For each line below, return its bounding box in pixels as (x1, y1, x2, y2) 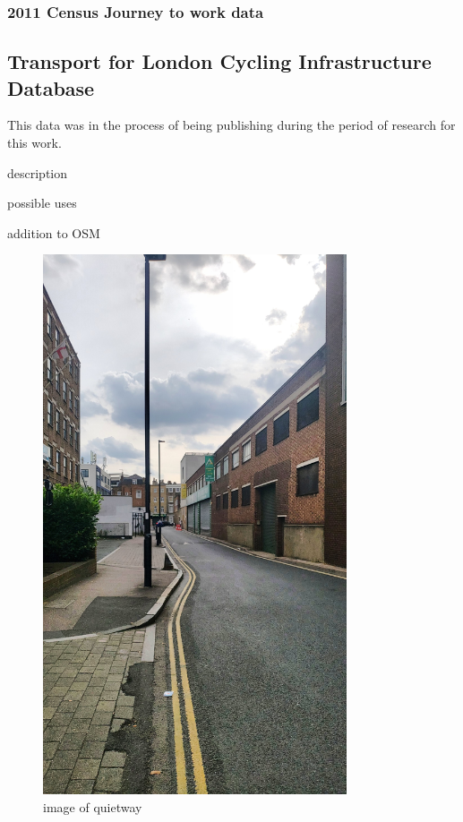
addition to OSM (7, 223, 100, 242)
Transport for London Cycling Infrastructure (7, 47, 432, 75)
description (7, 163, 68, 182)
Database (7, 73, 95, 101)
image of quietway (43, 798, 142, 816)
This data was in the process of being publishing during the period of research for (7, 116, 456, 134)
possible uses (7, 193, 77, 212)
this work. (7, 133, 62, 152)
